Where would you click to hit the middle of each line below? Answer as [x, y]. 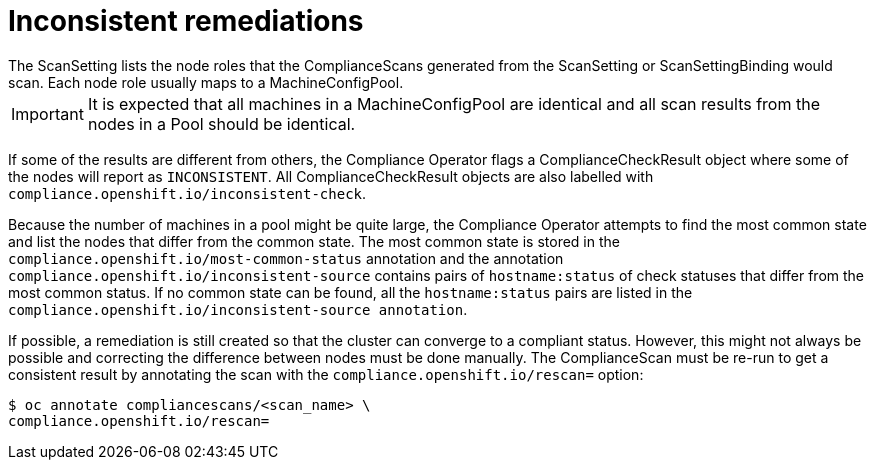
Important [47, 113]
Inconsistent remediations [186, 21]
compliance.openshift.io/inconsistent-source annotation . [238, 309]
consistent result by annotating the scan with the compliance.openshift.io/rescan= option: [326, 374]
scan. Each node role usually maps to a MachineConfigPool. [206, 82]
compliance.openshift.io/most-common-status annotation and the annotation [286, 258]
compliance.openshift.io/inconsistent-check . [187, 193]
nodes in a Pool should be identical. [221, 123]
